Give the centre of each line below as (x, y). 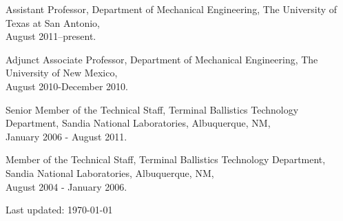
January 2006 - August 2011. (66, 136)
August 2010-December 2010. (67, 86)
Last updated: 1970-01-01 (59, 210)
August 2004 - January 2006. (66, 186)
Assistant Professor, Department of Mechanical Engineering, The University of (171, 9)
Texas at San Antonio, (53, 22)
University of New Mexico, (62, 73)
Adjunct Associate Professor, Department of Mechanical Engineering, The (162, 59)
